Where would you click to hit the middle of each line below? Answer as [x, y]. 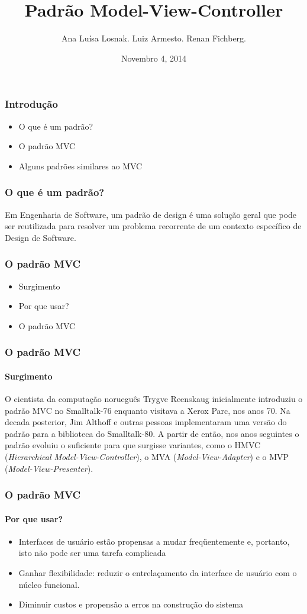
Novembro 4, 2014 [154, 58]
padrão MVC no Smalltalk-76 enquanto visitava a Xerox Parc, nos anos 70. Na [148, 410]
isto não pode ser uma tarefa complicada [92, 553]
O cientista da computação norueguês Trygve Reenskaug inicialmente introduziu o [154, 399]
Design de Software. [41, 237]
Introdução [31, 104]
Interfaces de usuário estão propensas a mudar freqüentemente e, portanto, [154, 541]
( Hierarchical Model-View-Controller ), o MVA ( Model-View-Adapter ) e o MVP [147, 457]
